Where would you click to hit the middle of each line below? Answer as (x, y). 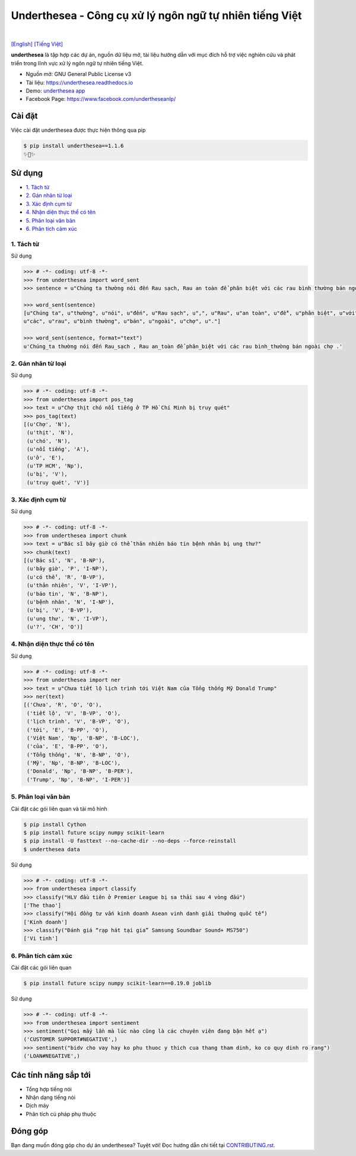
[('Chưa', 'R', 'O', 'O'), (63, 705)
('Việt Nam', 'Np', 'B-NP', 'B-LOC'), (83, 738)
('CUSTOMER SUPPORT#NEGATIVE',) (71, 1039)
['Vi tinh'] (41, 939)
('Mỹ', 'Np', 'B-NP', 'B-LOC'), (74, 763)
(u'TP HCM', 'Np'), (55, 466)
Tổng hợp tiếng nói (49, 1089)
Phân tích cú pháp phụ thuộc (61, 1114)
